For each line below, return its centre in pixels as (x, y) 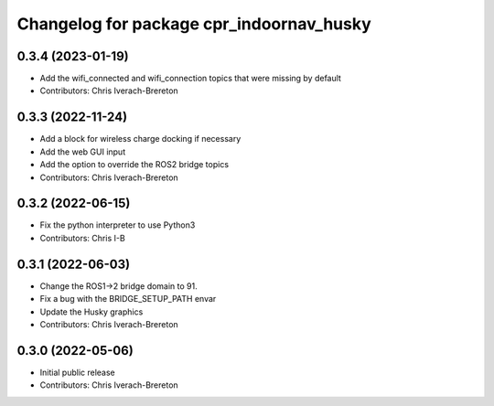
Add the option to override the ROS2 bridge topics (134, 165)
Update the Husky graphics (91, 312)
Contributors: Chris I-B (82, 238)
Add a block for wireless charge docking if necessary (140, 139)
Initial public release (78, 372)
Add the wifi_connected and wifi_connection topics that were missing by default (191, 79)
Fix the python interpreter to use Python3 (118, 225)
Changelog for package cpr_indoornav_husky (194, 24)
